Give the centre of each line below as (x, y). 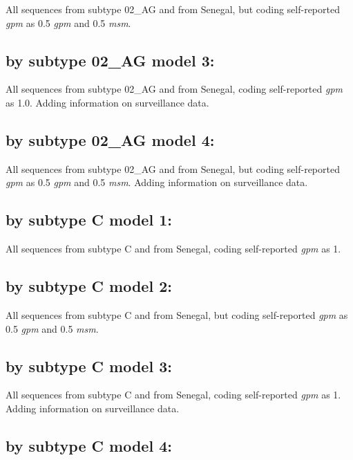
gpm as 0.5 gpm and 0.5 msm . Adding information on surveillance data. (157, 182)
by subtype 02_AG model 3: (110, 60)
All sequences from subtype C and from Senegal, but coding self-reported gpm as (177, 314)
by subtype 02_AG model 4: (110, 139)
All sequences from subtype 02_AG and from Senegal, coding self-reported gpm (174, 89)
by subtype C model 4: (89, 445)
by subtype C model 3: (89, 366)
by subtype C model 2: (89, 286)
